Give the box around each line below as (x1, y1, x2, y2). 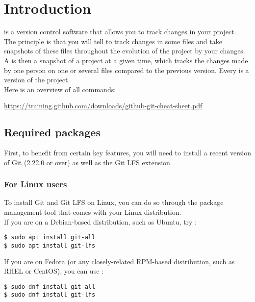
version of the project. (4, 75, 70, 85)
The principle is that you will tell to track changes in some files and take (4, 36, 222, 46)
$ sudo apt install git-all (4, 234, 96, 241)
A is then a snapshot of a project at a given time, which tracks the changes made (4, 55, 248, 65)
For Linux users (4, 178, 67, 190)
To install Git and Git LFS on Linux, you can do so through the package (4, 197, 224, 207)
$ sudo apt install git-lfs (4, 242, 96, 249)
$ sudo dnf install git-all (4, 283, 96, 290)
